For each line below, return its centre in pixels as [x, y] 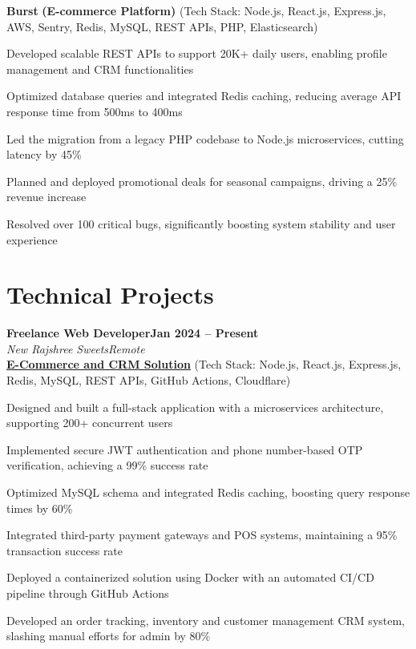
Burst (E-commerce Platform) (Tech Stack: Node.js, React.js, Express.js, [196, 10]
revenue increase [46, 197]
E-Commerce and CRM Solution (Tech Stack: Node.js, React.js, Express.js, [204, 364]
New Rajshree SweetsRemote [76, 348]
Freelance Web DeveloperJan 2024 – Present [133, 333]
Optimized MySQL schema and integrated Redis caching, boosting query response [208, 492]
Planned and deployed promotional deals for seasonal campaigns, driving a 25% [202, 181]
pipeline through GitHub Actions [88, 593]
